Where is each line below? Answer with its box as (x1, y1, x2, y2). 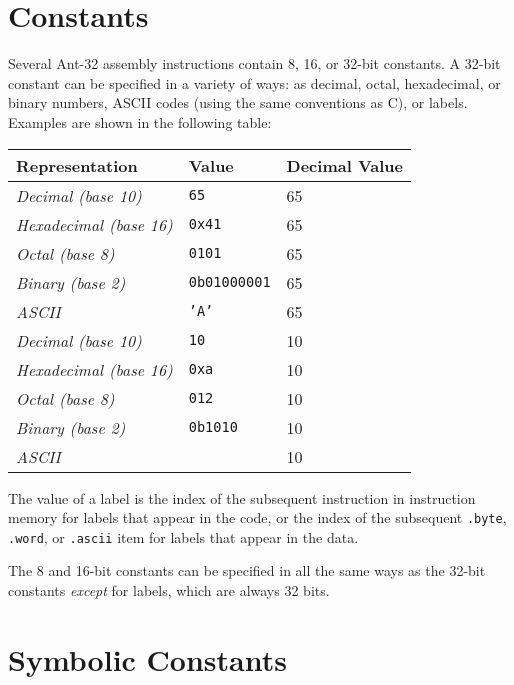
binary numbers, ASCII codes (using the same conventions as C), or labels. (8, 92, 468, 113)
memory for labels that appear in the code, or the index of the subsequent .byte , (8, 507, 507, 528)
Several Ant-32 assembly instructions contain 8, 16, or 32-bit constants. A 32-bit (8, 53, 501, 74)
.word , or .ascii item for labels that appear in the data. (8, 526, 359, 547)
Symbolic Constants (8, 638, 287, 679)
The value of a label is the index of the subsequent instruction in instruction (8, 487, 476, 508)
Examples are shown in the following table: (8, 111, 272, 132)
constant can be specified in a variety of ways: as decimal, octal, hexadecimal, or (8, 72, 501, 93)
